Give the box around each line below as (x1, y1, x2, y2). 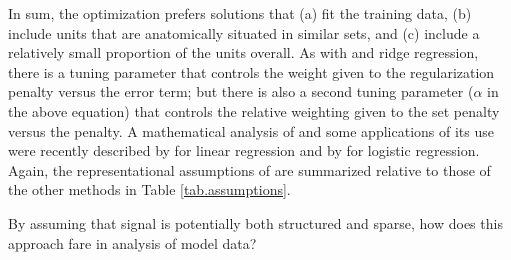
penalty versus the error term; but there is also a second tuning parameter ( (8, 81, 474, 102)
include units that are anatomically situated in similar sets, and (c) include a (8, 22, 480, 43)
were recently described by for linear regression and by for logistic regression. (8, 140, 480, 161)
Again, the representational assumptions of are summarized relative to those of (8, 159, 491, 180)
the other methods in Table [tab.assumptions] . (8, 179, 291, 200)
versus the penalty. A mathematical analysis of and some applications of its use (8, 120, 494, 141)
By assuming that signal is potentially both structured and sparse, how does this (8, 212, 503, 233)
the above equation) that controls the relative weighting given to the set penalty (8, 100, 500, 121)
